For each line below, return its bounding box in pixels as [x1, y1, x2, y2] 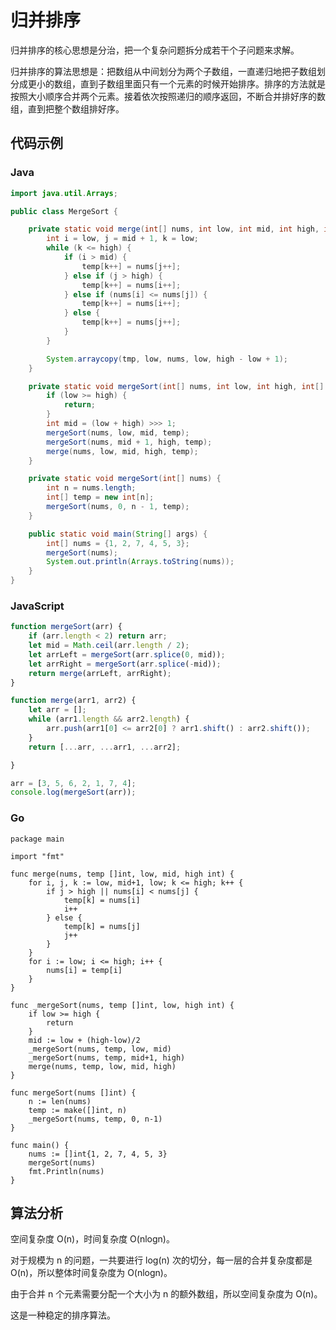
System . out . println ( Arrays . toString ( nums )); [46, 557, 235, 567]
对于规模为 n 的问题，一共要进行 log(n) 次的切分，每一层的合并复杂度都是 [10, 1254, 313, 1266]
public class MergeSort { [10, 206, 118, 216]
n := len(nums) [28, 1096, 92, 1106]
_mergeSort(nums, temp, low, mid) [28, 1044, 172, 1054]
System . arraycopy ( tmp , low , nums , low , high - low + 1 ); [46, 354, 289, 364]
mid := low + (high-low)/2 [28, 1035, 141, 1045]
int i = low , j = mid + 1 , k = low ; [46, 234, 199, 244]
